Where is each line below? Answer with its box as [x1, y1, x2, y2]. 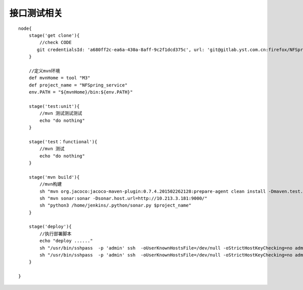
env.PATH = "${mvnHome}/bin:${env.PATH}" [28, 89, 133, 95]
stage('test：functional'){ [28, 139, 98, 144]
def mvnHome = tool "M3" [28, 75, 90, 81]
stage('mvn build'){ [28, 174, 80, 180]
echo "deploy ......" [39, 238, 93, 244]
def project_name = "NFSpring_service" [28, 82, 128, 88]
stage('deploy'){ [28, 224, 72, 230]
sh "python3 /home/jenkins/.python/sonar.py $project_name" [39, 202, 191, 209]
